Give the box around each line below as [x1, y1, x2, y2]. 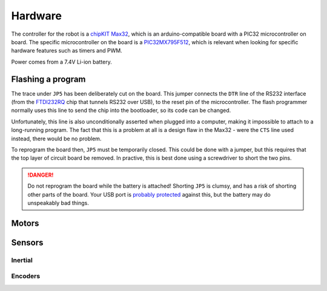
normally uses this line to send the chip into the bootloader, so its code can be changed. [11, 106, 231, 114]
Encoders [11, 272, 41, 281]
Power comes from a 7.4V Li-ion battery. [11, 58, 112, 65]
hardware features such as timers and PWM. [11, 47, 122, 54]
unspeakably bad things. [27, 199, 89, 206]
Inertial [11, 256, 33, 264]
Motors [11, 218, 39, 228]
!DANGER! [27, 171, 54, 178]
